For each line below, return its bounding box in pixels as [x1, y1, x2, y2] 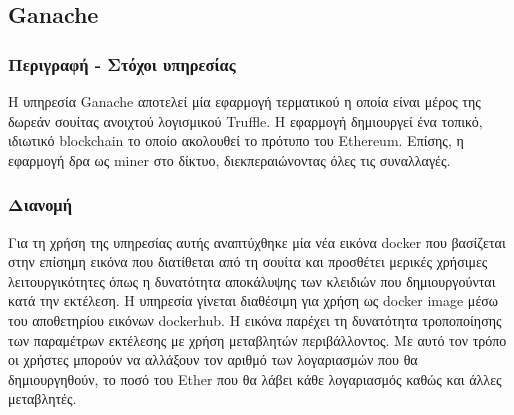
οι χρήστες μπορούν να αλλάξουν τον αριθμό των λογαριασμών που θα [8, 349, 418, 370]
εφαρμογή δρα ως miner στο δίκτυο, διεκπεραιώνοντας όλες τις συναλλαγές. [8, 149, 451, 170]
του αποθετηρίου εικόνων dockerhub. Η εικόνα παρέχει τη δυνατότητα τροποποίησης [8, 309, 502, 330]
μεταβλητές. [8, 388, 77, 409]
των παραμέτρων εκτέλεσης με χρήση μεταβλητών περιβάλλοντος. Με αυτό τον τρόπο [8, 329, 507, 350]
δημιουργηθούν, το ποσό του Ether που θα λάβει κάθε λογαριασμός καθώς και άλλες [8, 368, 502, 389]
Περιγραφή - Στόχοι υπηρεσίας [8, 51, 236, 76]
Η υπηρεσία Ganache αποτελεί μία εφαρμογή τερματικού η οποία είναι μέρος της [8, 91, 481, 111]
